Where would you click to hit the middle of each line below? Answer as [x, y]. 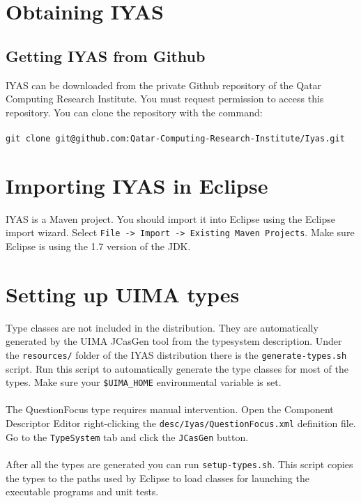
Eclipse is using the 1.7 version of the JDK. [98, 246]
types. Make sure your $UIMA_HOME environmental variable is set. [144, 382]
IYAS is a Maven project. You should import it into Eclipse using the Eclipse [170, 218]
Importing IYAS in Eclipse [137, 185]
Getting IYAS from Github [106, 55]
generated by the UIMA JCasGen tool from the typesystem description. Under [174, 341]
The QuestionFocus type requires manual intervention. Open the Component [170, 409]
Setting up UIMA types [123, 294]
